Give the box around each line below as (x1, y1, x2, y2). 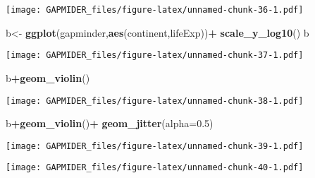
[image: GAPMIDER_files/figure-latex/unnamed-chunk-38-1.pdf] (6, 95, 304, 106)
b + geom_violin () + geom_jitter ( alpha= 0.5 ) (6, 116, 214, 131)
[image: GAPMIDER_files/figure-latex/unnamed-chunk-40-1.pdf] (6, 162, 304, 173)
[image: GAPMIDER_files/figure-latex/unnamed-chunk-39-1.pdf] (6, 141, 304, 151)
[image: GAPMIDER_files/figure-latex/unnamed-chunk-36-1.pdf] (6, 5, 304, 15)
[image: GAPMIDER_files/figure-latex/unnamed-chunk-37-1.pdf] (6, 50, 304, 61)
